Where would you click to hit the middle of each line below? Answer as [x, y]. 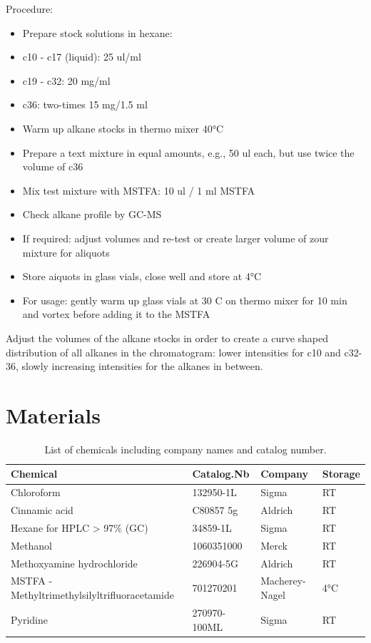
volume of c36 [53, 166]
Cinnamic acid [42, 510]
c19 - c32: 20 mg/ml [66, 80]
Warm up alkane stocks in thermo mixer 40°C [123, 128]
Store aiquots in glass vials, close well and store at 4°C [142, 276]
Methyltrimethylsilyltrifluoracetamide [92, 595]
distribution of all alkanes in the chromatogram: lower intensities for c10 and [173, 352]
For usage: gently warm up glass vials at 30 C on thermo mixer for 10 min [185, 300]
